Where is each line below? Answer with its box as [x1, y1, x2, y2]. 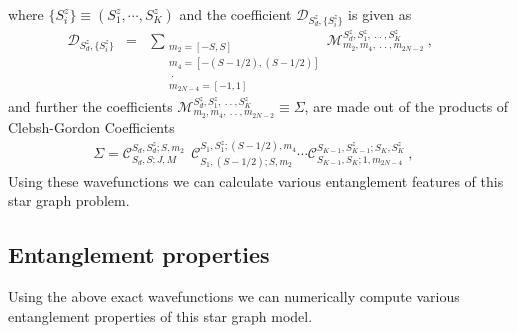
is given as [348, 4, 412, 24]
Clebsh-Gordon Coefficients [8, 116, 175, 137]
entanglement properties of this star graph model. [8, 305, 313, 326]
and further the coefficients [8, 95, 173, 116]
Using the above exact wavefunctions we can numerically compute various [8, 286, 460, 307]
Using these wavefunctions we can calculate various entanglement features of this [8, 170, 504, 191]
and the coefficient [179, 4, 292, 24]
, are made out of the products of [304, 95, 509, 116]
